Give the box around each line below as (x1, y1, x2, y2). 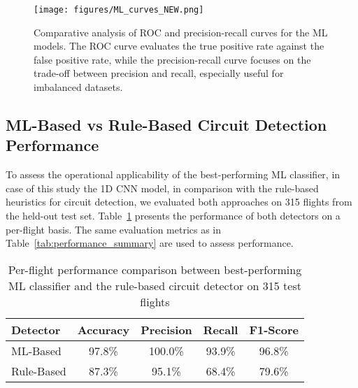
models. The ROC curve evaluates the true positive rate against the (34, 38, 324, 53)
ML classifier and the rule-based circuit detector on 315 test (8, 277, 301, 294)
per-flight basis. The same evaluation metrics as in (6, 222, 222, 236)
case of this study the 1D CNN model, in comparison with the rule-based (6, 180, 319, 195)
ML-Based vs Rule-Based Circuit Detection (6, 114, 327, 136)
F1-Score (249, 321, 299, 338)
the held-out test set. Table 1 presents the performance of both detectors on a (6, 208, 341, 222)
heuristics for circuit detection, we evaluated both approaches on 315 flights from (6, 194, 352, 209)
